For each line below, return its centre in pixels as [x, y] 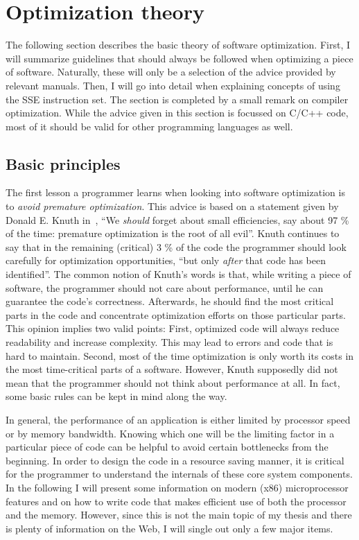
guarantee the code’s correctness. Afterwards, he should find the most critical [170, 301]
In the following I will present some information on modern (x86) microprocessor [177, 487]
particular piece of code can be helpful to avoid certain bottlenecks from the [167, 447]
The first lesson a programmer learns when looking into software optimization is [175, 192]
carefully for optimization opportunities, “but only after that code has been [166, 260]
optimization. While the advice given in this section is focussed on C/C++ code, [177, 113]
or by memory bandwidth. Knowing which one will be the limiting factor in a [170, 433]
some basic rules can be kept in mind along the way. [116, 396]
